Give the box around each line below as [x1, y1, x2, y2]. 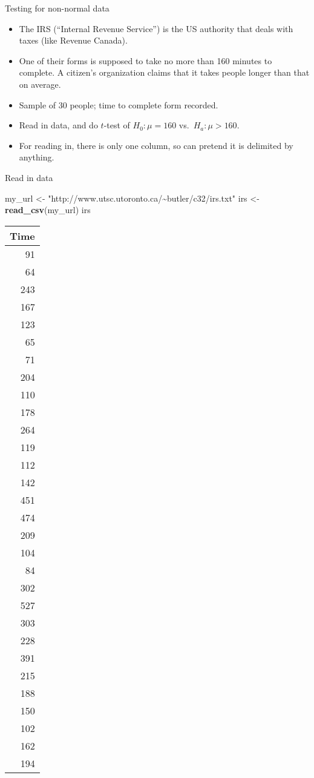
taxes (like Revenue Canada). [19, 34, 128, 47]
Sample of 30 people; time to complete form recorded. [19, 98, 218, 111]
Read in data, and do [19, 119, 98, 131]
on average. [19, 77, 61, 90]
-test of [103, 119, 130, 131]
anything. [19, 151, 54, 163]
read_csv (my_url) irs [5, 203, 91, 216]
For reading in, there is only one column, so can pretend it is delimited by [19, 139, 293, 151]
